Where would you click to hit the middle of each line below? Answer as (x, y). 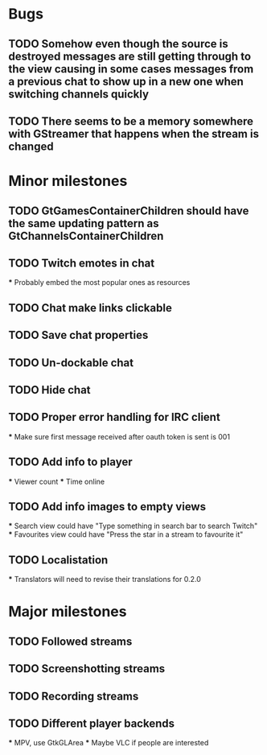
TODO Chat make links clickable (90, 308)
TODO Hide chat (49, 390)
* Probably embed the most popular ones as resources (99, 283)
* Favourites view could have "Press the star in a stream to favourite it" (126, 534)
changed (31, 146)
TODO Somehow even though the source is (118, 44)
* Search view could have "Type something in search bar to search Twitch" (133, 526)
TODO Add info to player (70, 462)
